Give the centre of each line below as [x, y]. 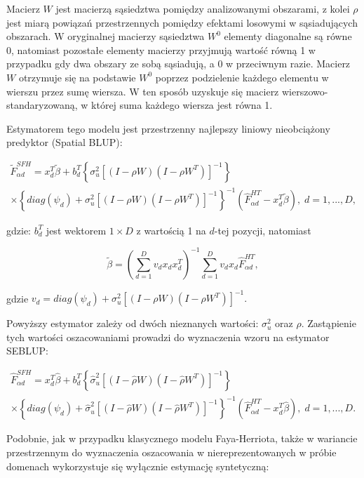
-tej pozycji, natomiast [263, 230]
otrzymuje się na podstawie [77, 77]
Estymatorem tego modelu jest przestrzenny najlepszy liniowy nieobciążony [168, 128]
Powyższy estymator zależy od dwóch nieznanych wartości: [133, 323]
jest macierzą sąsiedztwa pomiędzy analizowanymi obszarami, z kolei [203, 8]
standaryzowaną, [42, 105]
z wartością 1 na [171, 230]
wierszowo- [305, 91]
